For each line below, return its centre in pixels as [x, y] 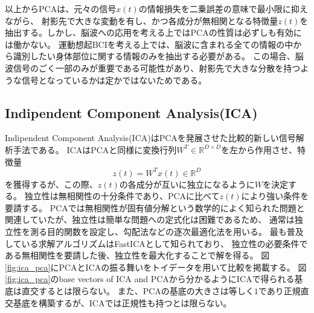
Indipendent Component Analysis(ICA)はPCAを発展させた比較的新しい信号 [150, 138]
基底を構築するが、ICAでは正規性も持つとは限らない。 [122, 302]
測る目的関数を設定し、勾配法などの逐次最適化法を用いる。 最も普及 [167, 232]
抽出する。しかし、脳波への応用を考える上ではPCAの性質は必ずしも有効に [153, 32]
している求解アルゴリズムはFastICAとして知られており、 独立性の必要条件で [156, 243]
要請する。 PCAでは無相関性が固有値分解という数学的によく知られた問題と [155, 207]
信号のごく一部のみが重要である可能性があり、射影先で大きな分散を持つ [157, 68]
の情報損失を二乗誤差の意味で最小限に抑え [223, 8]
